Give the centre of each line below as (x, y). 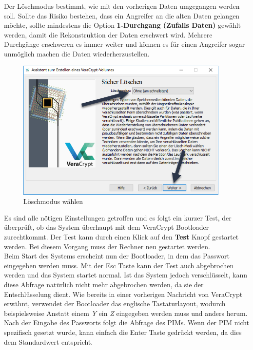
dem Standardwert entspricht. (49, 341)
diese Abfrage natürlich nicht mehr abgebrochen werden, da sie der (104, 285)
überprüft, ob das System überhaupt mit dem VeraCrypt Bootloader (107, 227)
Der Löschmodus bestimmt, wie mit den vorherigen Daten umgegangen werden (122, 6)
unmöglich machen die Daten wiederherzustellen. (77, 53)
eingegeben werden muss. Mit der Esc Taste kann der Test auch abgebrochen (119, 265)
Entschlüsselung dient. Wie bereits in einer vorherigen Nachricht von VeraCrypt (123, 294)
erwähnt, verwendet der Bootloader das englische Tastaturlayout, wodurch (115, 304)
